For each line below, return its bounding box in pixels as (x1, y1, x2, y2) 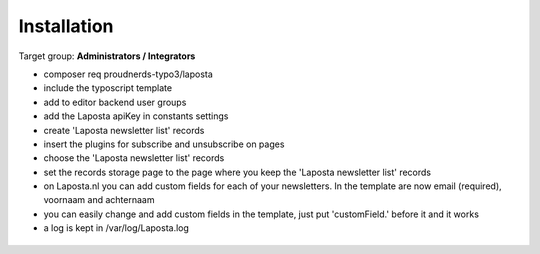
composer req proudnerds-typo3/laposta (43, 68, 214, 80)
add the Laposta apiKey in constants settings (43, 110, 229, 122)
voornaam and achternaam (43, 194, 155, 206)
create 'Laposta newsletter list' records (43, 124, 205, 136)
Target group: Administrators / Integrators (18, 50, 196, 62)
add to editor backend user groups (43, 96, 187, 108)
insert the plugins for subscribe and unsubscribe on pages (43, 138, 285, 150)
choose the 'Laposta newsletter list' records (43, 152, 225, 164)
